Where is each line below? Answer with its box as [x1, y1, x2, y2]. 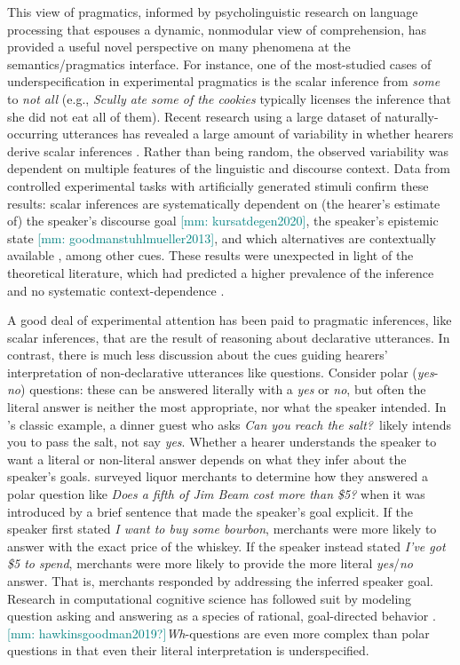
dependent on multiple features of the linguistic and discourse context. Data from [7, 159, 450, 178]
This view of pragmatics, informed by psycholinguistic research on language [7, 3, 418, 20]
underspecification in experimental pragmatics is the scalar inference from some [7, 72, 440, 91]
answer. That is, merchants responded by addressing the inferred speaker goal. [7, 572, 433, 590]
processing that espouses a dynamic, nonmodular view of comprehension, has [7, 20, 426, 38]
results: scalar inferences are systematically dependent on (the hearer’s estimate [7, 194, 440, 212]
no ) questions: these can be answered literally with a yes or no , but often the [7, 380, 426, 399]
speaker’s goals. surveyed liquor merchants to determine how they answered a [7, 467, 428, 486]
